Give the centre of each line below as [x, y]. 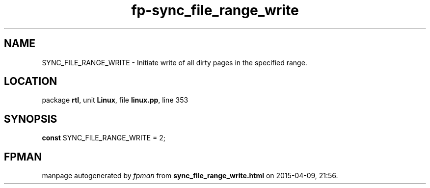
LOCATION [31, 81]
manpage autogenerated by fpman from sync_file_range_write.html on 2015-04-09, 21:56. [190, 176]
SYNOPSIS [31, 119]
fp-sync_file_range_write [215, 10]
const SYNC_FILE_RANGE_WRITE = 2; [104, 138]
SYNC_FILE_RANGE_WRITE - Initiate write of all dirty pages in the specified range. [175, 62]
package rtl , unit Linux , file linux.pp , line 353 [115, 100]
